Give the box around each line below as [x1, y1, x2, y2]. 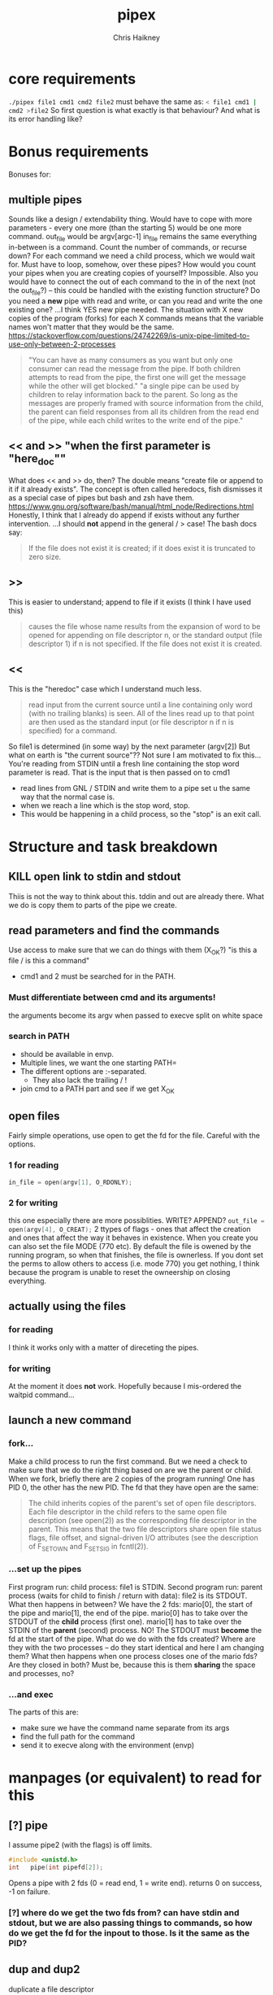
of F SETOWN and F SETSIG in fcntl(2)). [28, 1541, 149, 1553]
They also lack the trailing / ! [32, 1075, 128, 1085]
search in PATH [8, 1031, 71, 1042]
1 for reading [8, 1159, 59, 1171]
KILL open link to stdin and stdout [8, 870, 181, 884]
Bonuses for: [8, 169, 51, 179]
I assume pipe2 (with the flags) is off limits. [8, 1840, 153, 1850]
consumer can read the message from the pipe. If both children [28, 364, 241, 373]
